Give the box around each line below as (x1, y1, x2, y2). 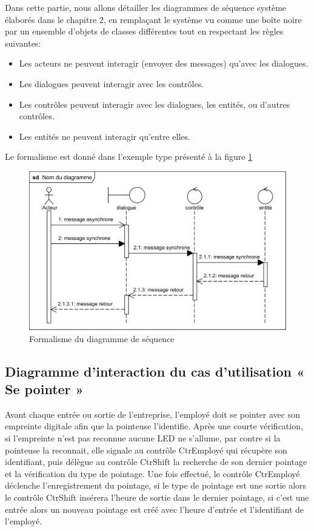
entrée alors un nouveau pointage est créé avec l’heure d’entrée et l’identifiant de (5, 503, 304, 515)
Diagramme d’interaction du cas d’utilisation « (5, 361, 305, 380)
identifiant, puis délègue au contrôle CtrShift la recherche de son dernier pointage (5, 455, 307, 468)
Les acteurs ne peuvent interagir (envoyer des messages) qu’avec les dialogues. (19, 57, 309, 70)
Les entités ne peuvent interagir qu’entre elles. (19, 130, 190, 142)
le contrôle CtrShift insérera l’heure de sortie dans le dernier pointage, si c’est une (5, 490, 309, 503)
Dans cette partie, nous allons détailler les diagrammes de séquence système (5, 1, 287, 13)
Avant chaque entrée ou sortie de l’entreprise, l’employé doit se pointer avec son (5, 407, 300, 420)
